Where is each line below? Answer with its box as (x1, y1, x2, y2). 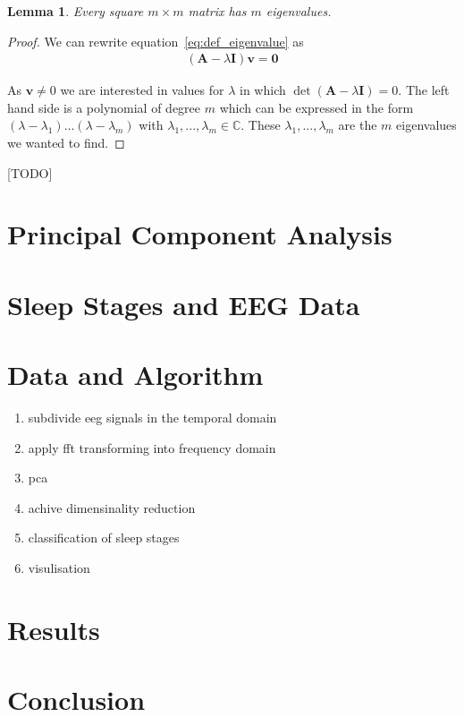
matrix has (188, 2, 247, 20)
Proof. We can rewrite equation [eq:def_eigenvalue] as (7, 31, 304, 50)
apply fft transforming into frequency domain (28, 438, 276, 457)
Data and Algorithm (7, 356, 264, 393)
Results (7, 610, 100, 647)
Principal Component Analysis (7, 216, 392, 252)
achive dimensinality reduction (28, 498, 196, 516)
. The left (398, 81, 450, 99)
